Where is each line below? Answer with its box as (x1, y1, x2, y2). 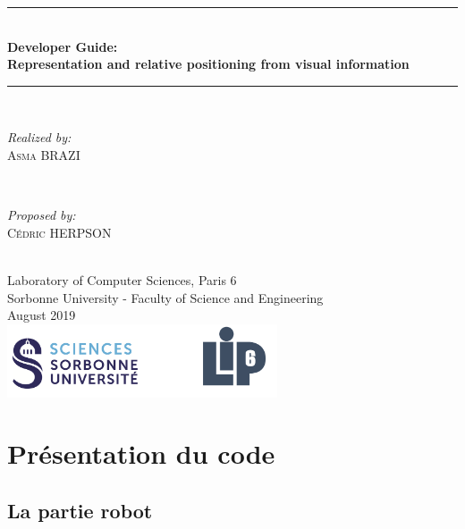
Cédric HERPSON (7, 223, 112, 241)
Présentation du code (7, 435, 275, 472)
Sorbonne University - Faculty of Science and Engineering (7, 288, 324, 306)
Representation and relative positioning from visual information (7, 55, 410, 73)
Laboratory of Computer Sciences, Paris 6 (7, 270, 237, 289)
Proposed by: (7, 206, 76, 224)
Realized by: (7, 128, 72, 147)
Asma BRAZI (7, 145, 80, 164)
